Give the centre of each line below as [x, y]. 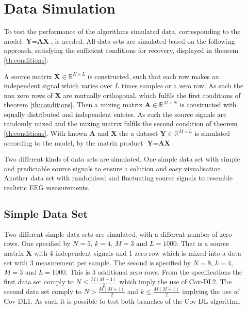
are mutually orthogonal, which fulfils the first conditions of [152, 95]
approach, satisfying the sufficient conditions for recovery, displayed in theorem [121, 50]
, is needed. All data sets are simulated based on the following [143, 41]
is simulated [212, 133]
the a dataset [139, 133]
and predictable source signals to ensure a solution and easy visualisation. [114, 168]
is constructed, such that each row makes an [153, 76]
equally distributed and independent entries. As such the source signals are [115, 114]
